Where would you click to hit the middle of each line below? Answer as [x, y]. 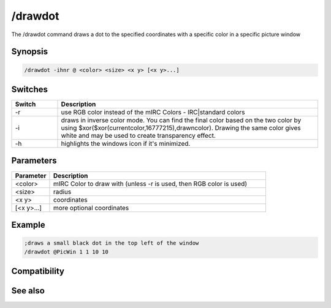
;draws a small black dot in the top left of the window [112, 243]
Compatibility [38, 271]
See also [28, 291]
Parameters [34, 161]
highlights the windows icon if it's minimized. [126, 144]
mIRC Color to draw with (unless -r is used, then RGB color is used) [150, 184]
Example [28, 224]
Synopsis [30, 52]
